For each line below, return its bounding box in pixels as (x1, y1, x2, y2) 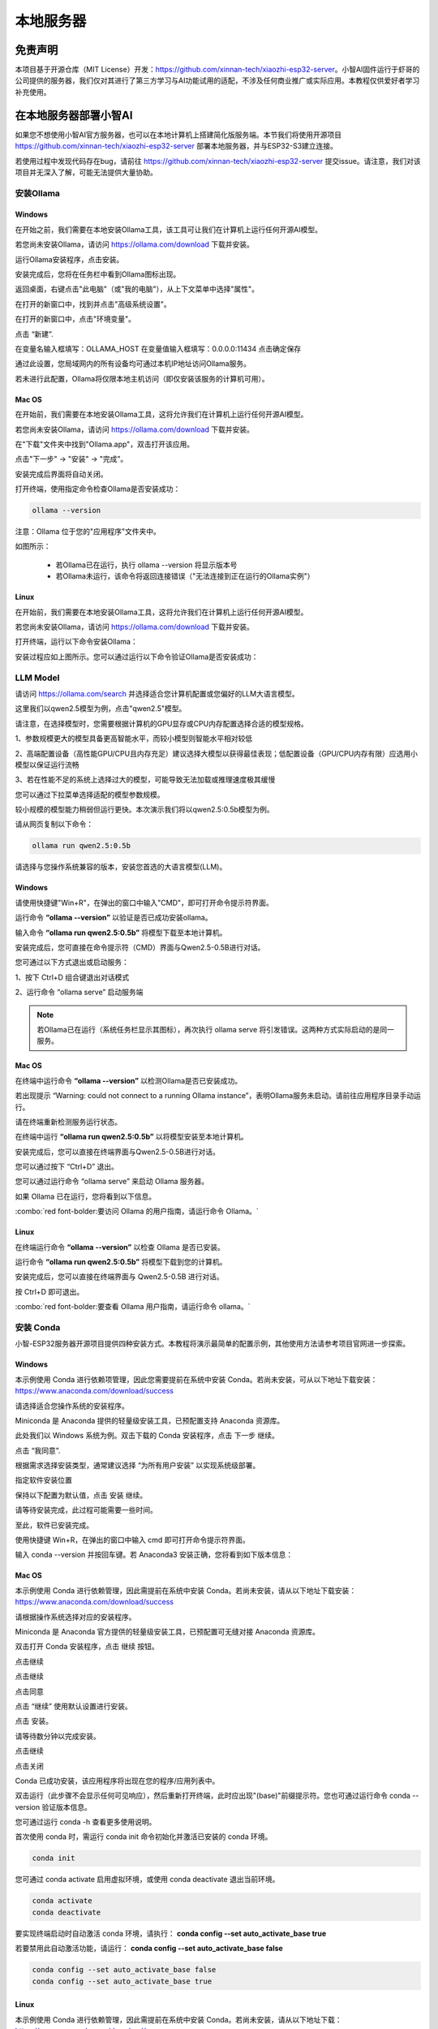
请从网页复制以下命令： (15, 820, 93, 829)
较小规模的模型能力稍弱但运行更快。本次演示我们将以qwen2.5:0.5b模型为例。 (15, 804, 275, 815)
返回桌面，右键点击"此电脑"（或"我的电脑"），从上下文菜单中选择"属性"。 (15, 284, 260, 294)
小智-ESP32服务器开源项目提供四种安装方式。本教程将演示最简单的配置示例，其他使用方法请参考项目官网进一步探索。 (15, 1339, 410, 1349)
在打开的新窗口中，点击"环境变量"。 (15, 314, 136, 324)
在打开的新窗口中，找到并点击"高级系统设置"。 (15, 299, 172, 308)
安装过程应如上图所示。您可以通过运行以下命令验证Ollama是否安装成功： (15, 652, 259, 661)
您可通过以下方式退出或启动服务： (15, 958, 129, 967)
